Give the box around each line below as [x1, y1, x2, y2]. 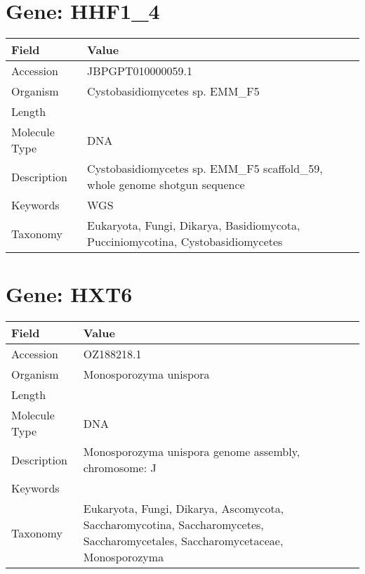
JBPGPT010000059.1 [87, 63, 193, 79]
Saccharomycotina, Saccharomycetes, [83, 516, 264, 533]
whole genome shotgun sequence [87, 176, 245, 193]
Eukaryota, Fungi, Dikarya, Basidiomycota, [87, 217, 300, 234]
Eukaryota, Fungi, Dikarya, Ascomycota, [83, 500, 284, 517]
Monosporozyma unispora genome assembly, [83, 443, 300, 460]
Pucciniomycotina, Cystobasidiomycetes [87, 233, 283, 250]
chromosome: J [83, 459, 157, 476]
